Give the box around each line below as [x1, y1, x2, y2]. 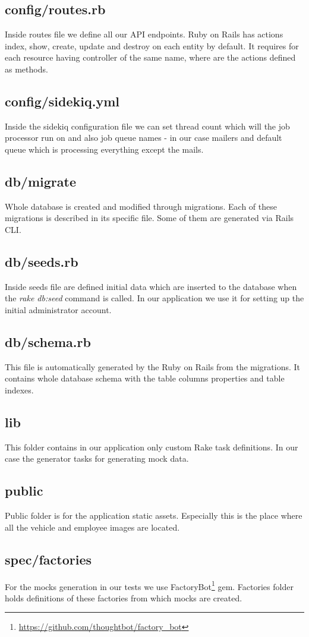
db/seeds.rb [5, 252, 78, 270]
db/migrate [5, 172, 76, 190]
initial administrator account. [5, 303, 112, 316]
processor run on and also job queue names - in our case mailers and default [5, 131, 282, 144]
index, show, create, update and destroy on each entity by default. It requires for [5, 39, 299, 52]
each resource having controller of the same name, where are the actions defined [5, 51, 296, 64]
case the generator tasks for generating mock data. [5, 452, 189, 465]
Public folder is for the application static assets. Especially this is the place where [5, 509, 302, 522]
